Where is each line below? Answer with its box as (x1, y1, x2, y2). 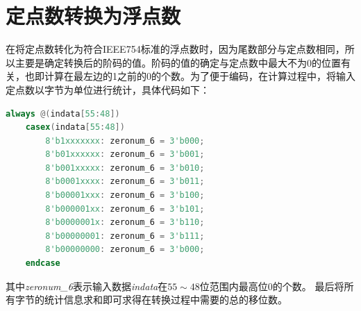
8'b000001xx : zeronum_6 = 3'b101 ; (45, 203, 205, 214)
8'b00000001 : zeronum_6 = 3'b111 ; (45, 230, 205, 241)
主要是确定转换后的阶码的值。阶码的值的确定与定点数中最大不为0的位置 (15, 55, 341, 69)
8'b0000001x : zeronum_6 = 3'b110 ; (45, 217, 205, 228)
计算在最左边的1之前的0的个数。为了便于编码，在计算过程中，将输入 (44, 69, 355, 83)
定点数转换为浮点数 (6, 1, 181, 30)
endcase (25, 258, 60, 269)
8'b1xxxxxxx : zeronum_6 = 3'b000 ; (45, 135, 205, 146)
